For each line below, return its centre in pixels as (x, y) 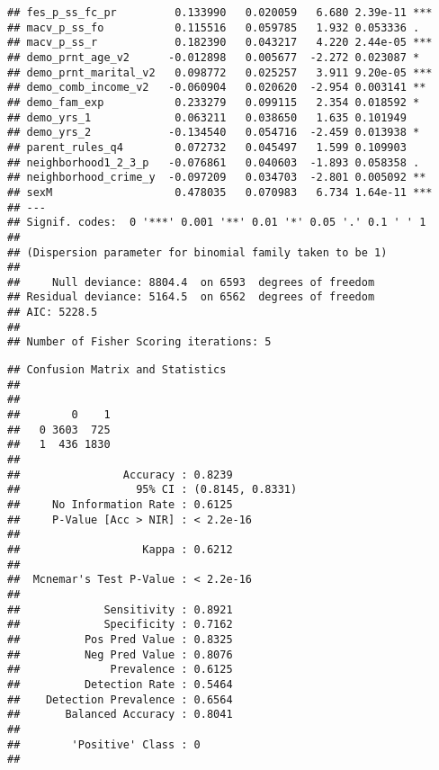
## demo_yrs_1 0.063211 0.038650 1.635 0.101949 (207, 117)
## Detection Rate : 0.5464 (120, 684)
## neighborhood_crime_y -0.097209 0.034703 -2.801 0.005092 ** (217, 178)
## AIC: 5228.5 (53, 313)
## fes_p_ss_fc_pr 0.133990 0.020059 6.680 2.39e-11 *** (220, 13)
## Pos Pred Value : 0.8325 (120, 639)
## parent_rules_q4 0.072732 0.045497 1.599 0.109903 (207, 147)
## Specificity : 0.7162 (120, 625)
